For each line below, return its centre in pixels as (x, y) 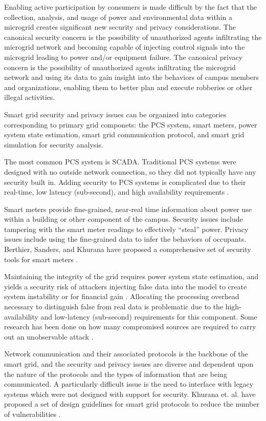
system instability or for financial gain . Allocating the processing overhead (122, 296)
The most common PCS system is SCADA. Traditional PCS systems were (120, 162)
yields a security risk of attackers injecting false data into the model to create (126, 286)
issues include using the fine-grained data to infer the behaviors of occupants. (125, 239)
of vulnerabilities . (32, 414)
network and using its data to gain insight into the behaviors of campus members (131, 77)
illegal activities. (30, 97)
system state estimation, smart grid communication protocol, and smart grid (124, 134)
